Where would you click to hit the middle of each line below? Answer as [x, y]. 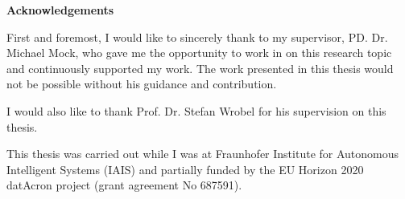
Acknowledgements [60, 10]
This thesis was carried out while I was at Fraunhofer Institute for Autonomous [203, 154]
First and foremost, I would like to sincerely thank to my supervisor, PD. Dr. [197, 37]
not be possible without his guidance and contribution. [142, 84]
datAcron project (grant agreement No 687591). [124, 185]
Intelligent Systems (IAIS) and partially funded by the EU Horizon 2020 [185, 169]
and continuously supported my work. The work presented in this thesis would [200, 68]
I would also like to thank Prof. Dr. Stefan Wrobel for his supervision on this [196, 110]
